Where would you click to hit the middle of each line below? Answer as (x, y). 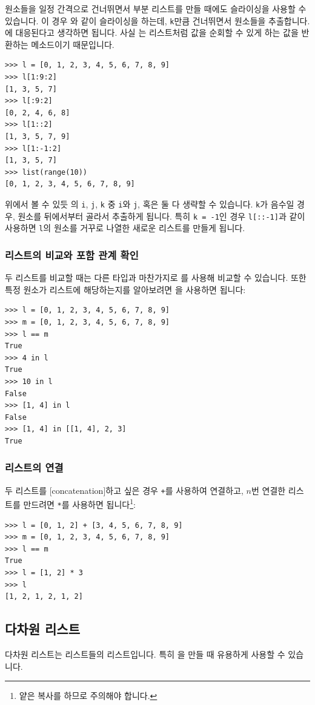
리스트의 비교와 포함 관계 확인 (72, 255)
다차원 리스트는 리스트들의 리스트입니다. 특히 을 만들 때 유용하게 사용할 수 (145, 654)
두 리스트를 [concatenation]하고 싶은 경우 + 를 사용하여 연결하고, (124, 490)
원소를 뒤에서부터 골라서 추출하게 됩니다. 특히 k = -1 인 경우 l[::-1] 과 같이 (161, 216)
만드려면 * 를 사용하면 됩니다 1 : (79, 503)
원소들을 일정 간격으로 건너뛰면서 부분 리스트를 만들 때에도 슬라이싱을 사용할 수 (156, 8)
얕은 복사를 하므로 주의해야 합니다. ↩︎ (88, 696)
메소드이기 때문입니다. (73, 44)
